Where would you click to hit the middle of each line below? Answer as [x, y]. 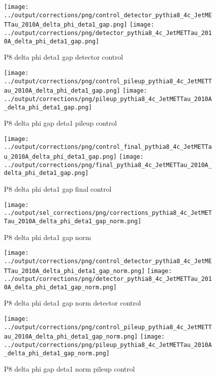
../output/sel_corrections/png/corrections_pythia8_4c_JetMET [108, 213]
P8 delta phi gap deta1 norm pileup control [69, 369]
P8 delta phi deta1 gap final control [58, 189]
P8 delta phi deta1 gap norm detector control [73, 303]
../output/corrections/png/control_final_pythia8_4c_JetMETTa [108, 147]
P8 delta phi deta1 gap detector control [63, 57]
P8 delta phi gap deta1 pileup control [61, 123]
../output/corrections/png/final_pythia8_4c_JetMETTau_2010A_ [108, 165]
